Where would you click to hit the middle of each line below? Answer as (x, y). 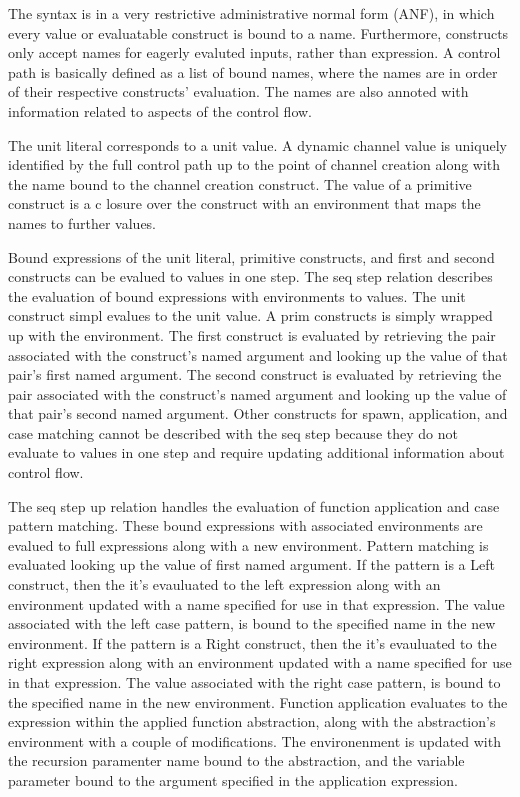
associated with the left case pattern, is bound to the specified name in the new (252, 623)
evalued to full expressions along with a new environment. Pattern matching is (248, 544)
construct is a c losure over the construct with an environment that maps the (244, 203)
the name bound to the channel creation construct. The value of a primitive (240, 183)
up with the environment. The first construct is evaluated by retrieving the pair (252, 334)
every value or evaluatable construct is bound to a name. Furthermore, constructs (258, 32)
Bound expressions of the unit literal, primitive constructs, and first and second (251, 256)
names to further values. (82, 222)
